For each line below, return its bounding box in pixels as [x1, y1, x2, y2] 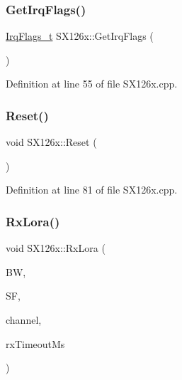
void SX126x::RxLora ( [6, 241, 106, 255]
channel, [6, 312, 42, 327]
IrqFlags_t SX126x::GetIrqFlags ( [6, 28, 154, 43]
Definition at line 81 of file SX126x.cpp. [6, 182, 178, 197]
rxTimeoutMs [6, 336, 65, 351]
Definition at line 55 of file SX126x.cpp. [6, 76, 178, 91]
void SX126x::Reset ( [6, 134, 97, 149]
